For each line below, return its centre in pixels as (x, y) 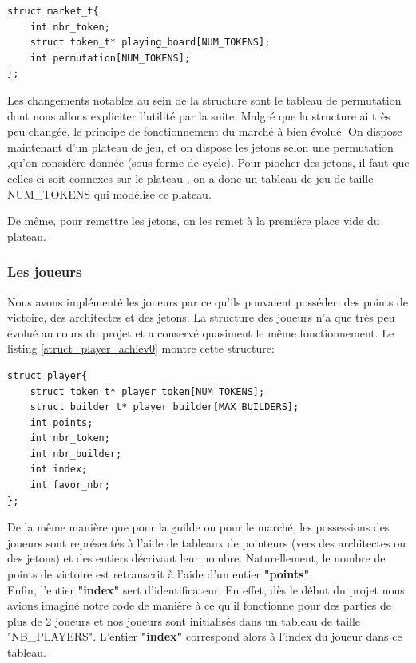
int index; (59, 470)
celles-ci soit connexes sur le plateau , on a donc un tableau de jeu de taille (190, 178)
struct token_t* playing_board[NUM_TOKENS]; (150, 43)
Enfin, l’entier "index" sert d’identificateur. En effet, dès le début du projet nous (206, 589)
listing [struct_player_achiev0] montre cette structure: (141, 348)
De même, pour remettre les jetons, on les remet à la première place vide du (194, 221)
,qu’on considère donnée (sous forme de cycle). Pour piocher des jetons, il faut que (208, 162)
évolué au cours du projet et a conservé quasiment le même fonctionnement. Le (201, 332)
